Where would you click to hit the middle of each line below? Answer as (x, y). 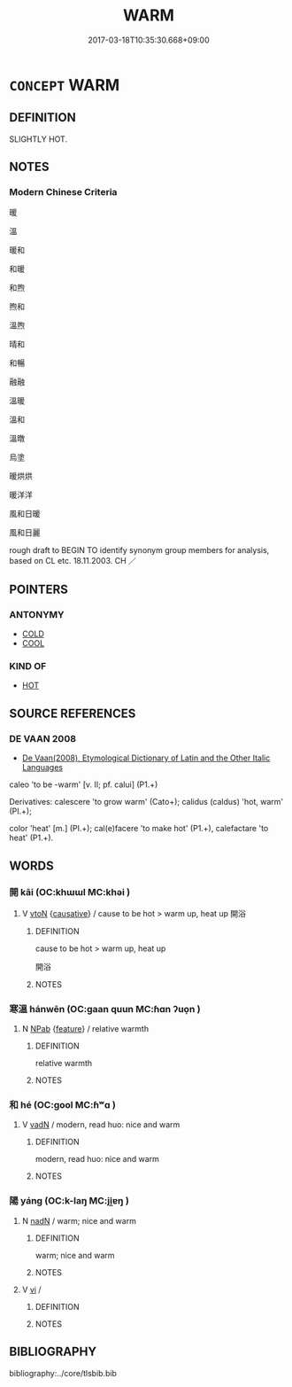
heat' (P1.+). (31, 838)
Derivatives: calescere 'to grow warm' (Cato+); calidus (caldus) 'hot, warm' (146, 802)
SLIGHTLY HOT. (38, 139)
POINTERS (39, 589)
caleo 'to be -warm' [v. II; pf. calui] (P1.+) (84, 784)
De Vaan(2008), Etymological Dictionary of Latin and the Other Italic (146, 758)
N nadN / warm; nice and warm (79, 1220)
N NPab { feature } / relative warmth (85, 1029)
